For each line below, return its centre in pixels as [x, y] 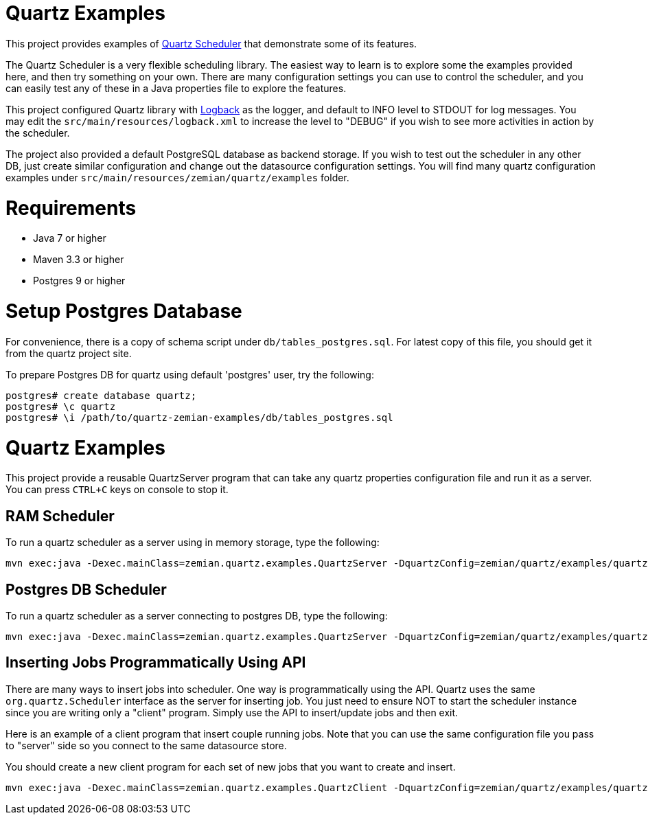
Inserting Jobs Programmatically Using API [156, 663]
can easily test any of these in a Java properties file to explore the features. [176, 88]
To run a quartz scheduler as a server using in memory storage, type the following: [193, 543]
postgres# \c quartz [61, 406]
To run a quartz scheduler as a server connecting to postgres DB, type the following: [197, 615]
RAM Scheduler [60, 516]
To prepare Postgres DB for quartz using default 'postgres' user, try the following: [190, 374]
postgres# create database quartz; [101, 395]
